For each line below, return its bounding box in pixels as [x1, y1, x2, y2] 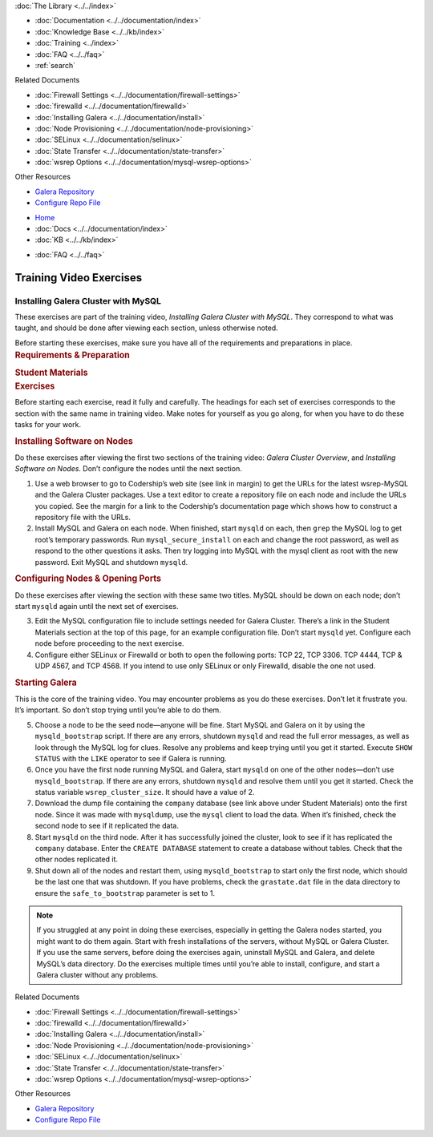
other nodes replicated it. [34, 854, 119, 865]
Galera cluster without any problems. [36, 970, 159, 979]
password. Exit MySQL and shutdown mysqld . [34, 557, 188, 566]
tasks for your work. [14, 419, 82, 429]
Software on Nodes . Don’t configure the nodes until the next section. [14, 464, 242, 474]
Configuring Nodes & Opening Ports [14, 573, 162, 584]
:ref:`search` [34, 60, 76, 70]
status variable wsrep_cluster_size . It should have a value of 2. [34, 788, 255, 797]
